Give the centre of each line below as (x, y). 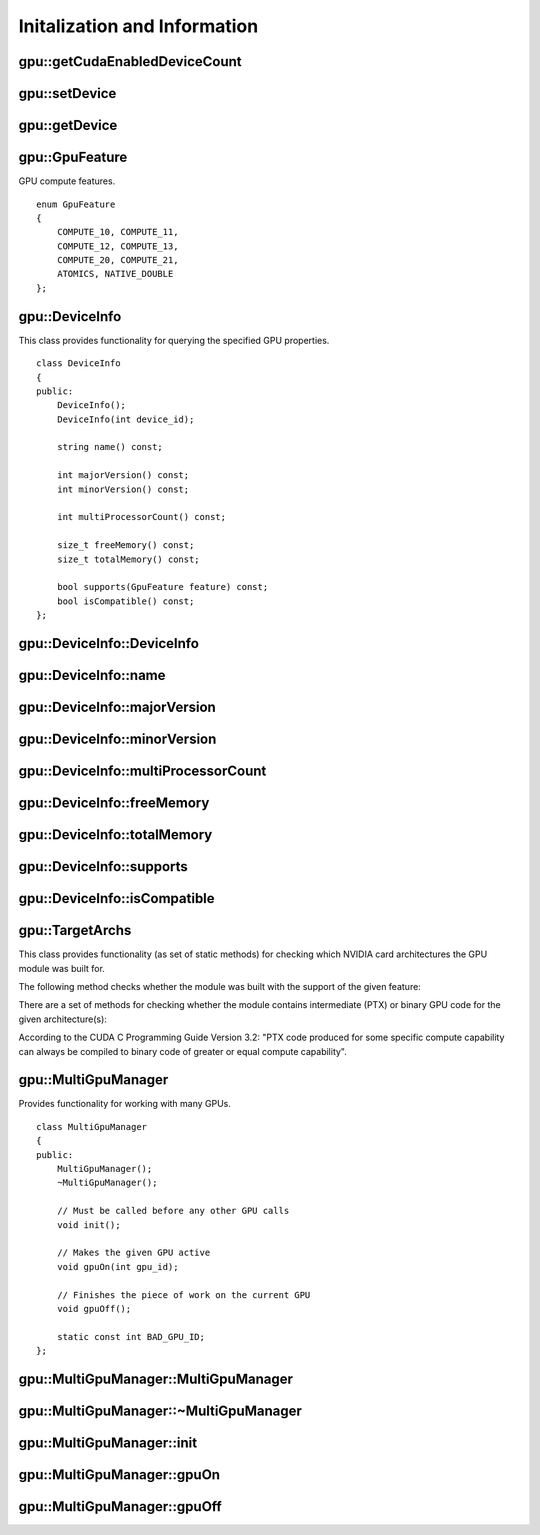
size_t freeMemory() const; (125, 545)
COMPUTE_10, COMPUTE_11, (117, 232)
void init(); (88, 1224)
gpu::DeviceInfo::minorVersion (117, 739)
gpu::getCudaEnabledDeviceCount (130, 61)
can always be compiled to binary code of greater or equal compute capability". (182, 1051)
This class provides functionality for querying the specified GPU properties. (174, 340)
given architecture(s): (62, 1019)
